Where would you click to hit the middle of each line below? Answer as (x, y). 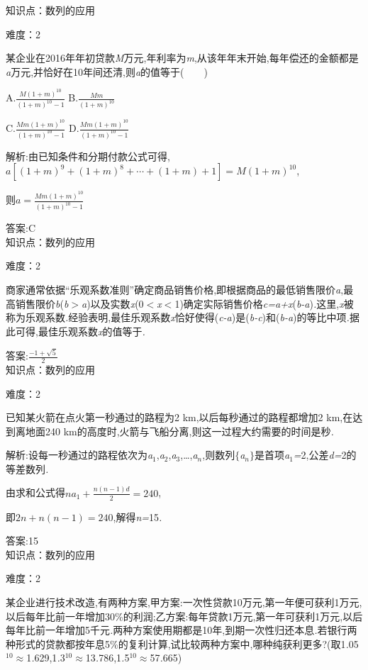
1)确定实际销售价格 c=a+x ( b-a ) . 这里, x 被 (264, 303)
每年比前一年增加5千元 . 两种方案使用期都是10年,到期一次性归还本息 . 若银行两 (182, 630)
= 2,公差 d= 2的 (325, 455)
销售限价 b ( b (42, 303)
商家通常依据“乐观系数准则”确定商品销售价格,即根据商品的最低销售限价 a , (175, 289)
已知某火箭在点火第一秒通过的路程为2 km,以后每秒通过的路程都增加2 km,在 (179, 417)
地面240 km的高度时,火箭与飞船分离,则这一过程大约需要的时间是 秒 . (179, 431)
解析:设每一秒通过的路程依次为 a (79, 455)
